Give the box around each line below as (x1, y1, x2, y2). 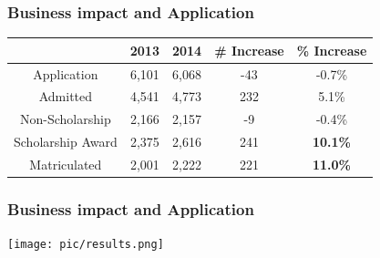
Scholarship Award (14, 132, 118, 151)
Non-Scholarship (20, 109, 111, 129)
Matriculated (29, 154, 102, 173)
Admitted (38, 87, 93, 106)
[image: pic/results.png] (7, 238, 164, 252)
